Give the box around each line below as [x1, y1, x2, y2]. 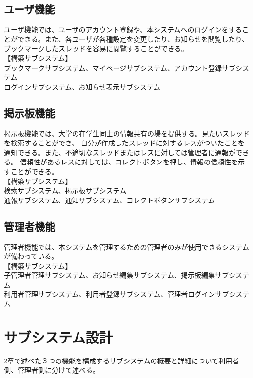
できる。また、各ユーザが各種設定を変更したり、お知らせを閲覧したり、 [17, 34, 249, 44]
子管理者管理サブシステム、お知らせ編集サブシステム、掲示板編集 [4, 270, 215, 280]
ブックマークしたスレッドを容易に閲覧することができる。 [4, 43, 188, 54]
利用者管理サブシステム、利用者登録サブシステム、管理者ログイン [4, 289, 215, 299]
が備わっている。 [4, 251, 58, 261]
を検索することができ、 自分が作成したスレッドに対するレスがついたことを [4, 138, 245, 148]
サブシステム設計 [4, 327, 113, 347]
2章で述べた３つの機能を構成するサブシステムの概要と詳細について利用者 [4, 355, 239, 365]
